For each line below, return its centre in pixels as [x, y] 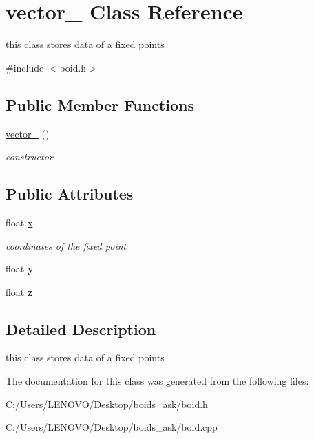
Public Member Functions [100, 104]
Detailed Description [81, 329]
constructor [29, 157]
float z [19, 291]
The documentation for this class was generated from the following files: [157, 381]
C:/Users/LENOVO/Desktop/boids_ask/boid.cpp [112, 427]
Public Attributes [70, 194]
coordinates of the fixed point [66, 245]
